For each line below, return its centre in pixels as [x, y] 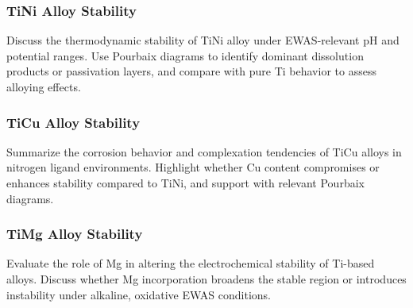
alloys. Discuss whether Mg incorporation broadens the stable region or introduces [206, 279]
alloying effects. [44, 87]
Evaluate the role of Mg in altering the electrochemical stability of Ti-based [191, 263]
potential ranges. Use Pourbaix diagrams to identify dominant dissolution [185, 55]
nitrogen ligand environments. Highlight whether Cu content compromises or [193, 167]
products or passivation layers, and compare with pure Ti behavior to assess [191, 71]
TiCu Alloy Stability [73, 122]
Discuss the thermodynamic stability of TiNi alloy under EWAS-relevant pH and [203, 40]
